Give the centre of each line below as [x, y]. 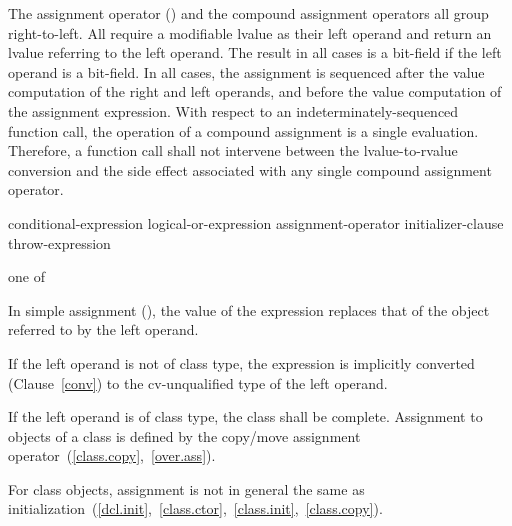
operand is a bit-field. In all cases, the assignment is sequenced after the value [246, 71]
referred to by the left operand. [103, 329]
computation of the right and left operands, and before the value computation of [255, 91]
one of [26, 276]
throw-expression [59, 242]
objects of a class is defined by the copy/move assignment [184, 435]
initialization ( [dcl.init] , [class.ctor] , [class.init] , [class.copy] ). [195, 508]
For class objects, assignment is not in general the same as [186, 488]
